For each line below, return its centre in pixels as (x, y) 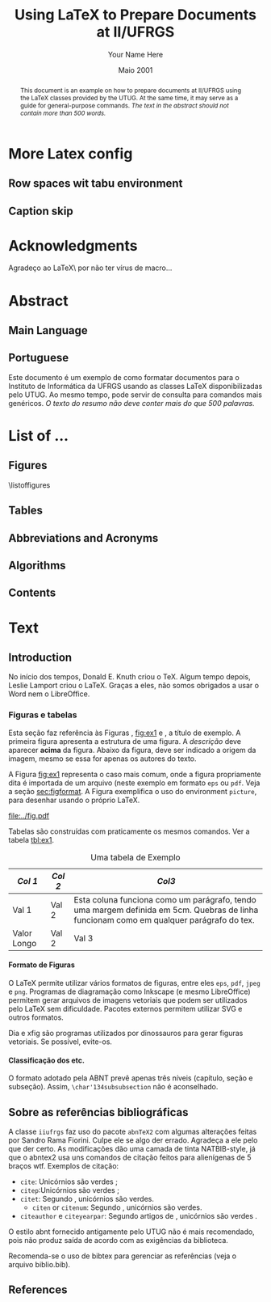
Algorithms (37, 566)
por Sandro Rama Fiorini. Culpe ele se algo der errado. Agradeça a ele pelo (133, 1140)
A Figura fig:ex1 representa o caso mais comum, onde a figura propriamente (135, 774)
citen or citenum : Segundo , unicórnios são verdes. (117, 1207)
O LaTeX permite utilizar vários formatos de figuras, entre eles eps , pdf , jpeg (134, 983)
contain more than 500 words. (63, 113)
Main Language (48, 330)
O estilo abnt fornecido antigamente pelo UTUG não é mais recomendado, (132, 1232)
